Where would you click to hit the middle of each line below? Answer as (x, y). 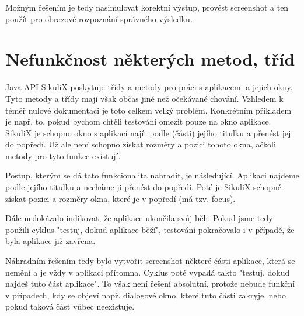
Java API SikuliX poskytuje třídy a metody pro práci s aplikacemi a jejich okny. (149, 87)
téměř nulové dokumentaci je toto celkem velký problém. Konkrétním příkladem (148, 110)
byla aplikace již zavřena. (50, 241)
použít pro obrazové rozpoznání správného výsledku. (99, 18)
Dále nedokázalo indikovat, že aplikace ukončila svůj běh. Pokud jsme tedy (139, 218)
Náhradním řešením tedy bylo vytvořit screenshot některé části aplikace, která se (150, 261)
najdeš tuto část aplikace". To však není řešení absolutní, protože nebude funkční (150, 284)
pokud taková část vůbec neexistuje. (70, 306)
